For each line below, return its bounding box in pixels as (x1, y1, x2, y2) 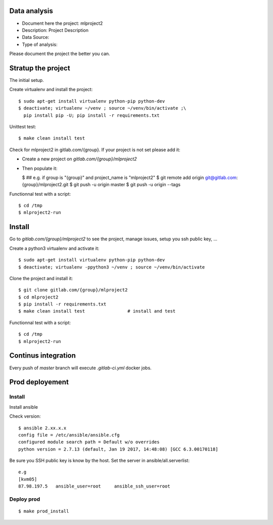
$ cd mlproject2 (18, 294, 59, 300)
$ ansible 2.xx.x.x (18, 425, 67, 431)
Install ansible (9, 404, 38, 410)
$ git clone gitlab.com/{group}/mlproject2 (18, 287, 128, 293)
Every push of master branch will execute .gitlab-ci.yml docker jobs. (9, 365, 152, 371)
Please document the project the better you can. (9, 51, 111, 57)
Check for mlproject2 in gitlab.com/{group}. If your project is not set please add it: (9, 147, 180, 153)
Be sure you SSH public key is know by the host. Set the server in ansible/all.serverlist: (9, 458, 190, 464)
